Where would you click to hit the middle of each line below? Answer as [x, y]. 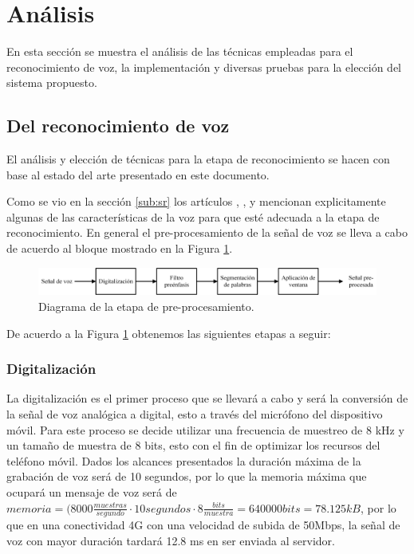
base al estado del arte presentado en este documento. [138, 174]
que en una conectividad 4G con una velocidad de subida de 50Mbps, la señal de [203, 525]
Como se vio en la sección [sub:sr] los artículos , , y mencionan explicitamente [196, 201]
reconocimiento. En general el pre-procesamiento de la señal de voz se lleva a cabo [207, 232]
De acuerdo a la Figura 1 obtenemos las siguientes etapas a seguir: [169, 333]
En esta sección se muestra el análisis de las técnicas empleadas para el [180, 51]
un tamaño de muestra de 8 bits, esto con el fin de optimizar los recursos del [193, 445]
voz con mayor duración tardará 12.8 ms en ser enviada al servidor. [171, 541]
